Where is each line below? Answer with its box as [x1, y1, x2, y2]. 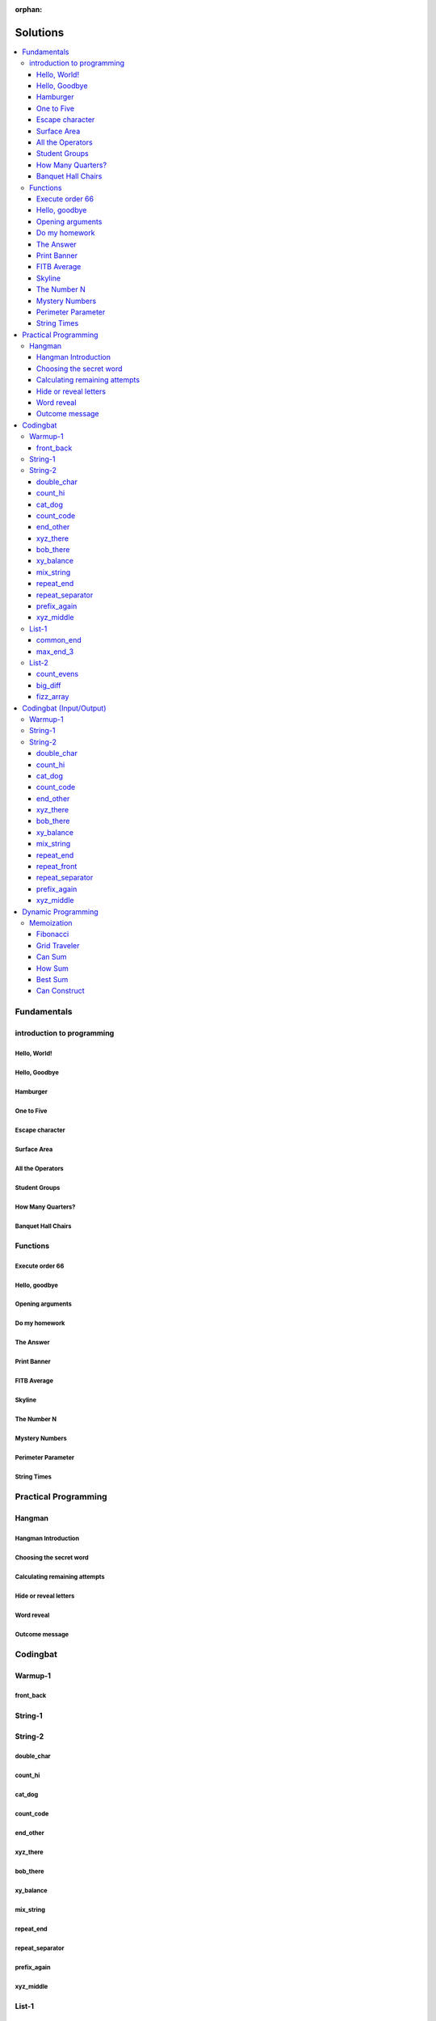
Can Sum [36, 952, 67, 962]
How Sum [36, 963, 69, 973]
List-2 [29, 658, 48, 667]
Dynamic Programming [22, 906, 99, 917]
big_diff [36, 680, 61, 690]
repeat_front [36, 862, 78, 871]
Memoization [29, 918, 73, 927]
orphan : [15, 5, 43, 14]
